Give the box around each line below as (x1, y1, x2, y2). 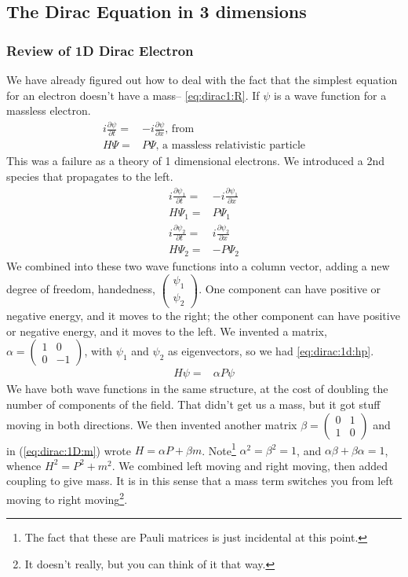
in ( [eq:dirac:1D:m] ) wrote (6, 442, 131, 458)
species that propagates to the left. (6, 168, 173, 185)
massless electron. (6, 102, 91, 119)
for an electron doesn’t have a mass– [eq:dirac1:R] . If (6, 86, 260, 103)
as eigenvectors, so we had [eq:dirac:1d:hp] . (168, 343, 374, 359)
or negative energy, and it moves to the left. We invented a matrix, (6, 322, 327, 339)
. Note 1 (202, 439, 236, 458)
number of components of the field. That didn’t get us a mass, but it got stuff (6, 395, 381, 412)
